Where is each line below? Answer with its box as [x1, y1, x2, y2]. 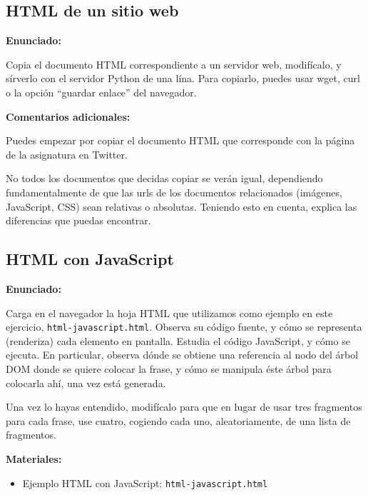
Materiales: [6, 451, 62, 466]
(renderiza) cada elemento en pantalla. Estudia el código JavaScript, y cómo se [6, 333, 350, 348]
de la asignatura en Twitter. [6, 146, 128, 161]
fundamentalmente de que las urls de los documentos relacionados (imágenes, [6, 184, 342, 199]
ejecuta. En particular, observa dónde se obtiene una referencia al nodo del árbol [6, 347, 359, 362]
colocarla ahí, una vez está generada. [6, 375, 166, 390]
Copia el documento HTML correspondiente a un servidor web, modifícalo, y [6, 56, 342, 71]
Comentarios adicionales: [6, 109, 131, 124]
